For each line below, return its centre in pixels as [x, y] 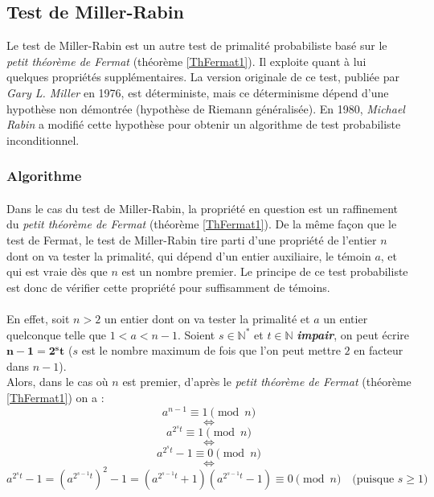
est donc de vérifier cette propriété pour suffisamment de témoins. [168, 287]
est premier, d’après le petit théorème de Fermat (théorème [267, 382]
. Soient [196, 334]
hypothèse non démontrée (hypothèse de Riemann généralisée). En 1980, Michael [206, 108]
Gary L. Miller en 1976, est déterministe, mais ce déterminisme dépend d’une [198, 92]
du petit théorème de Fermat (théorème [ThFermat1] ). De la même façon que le [202, 224]
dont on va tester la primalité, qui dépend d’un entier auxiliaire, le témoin [189, 255]
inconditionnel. [43, 140]
